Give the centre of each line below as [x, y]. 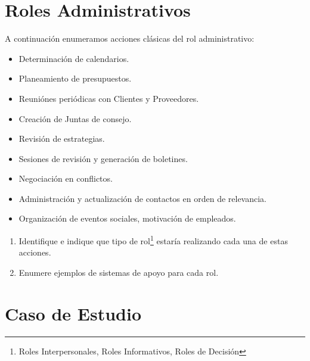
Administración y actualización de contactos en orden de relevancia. [142, 198]
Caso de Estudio [73, 313]
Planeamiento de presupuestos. [75, 78]
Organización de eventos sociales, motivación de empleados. [127, 218]
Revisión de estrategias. [62, 139]
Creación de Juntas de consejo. [75, 118]
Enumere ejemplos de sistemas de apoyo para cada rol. [119, 272]
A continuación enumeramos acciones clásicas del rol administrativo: [130, 38]
